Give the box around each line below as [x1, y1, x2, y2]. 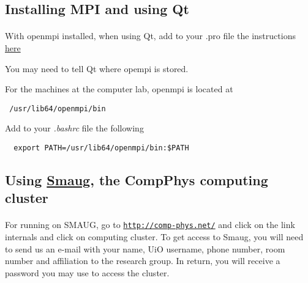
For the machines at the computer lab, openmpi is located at [5, 83, 233, 95]
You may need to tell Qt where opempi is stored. [5, 62, 189, 75]
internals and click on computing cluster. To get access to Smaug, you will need [5, 230, 304, 243]
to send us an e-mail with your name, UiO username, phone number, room [5, 242, 285, 255]
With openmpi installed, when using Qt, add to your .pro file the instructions [5, 29, 296, 42]
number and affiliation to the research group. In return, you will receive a [5, 254, 280, 267]
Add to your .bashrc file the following [5, 122, 144, 134]
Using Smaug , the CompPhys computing [5, 171, 268, 189]
